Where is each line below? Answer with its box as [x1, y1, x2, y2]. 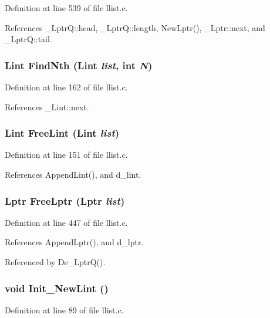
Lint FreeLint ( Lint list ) [5, 126, 120, 140]
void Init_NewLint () [5, 280, 109, 295]
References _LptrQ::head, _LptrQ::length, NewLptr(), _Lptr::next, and [5, 21, 265, 33]
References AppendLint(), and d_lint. [5, 168, 141, 180]
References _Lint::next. [5, 100, 89, 113]
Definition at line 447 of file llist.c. [5, 216, 128, 228]
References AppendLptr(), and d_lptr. [5, 236, 144, 248]
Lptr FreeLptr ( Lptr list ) [5, 193, 125, 208]
